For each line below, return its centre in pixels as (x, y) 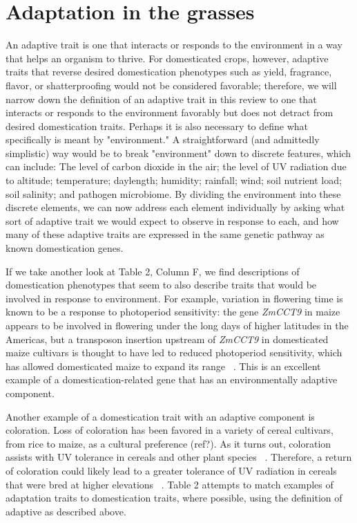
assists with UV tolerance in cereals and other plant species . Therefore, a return (179, 457)
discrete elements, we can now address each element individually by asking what (175, 207)
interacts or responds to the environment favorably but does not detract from (170, 112)
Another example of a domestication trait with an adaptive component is (160, 416)
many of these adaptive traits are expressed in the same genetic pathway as (165, 234)
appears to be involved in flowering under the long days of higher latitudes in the (177, 325)
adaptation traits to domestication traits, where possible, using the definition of (174, 498)
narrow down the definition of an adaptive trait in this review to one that (161, 99)
